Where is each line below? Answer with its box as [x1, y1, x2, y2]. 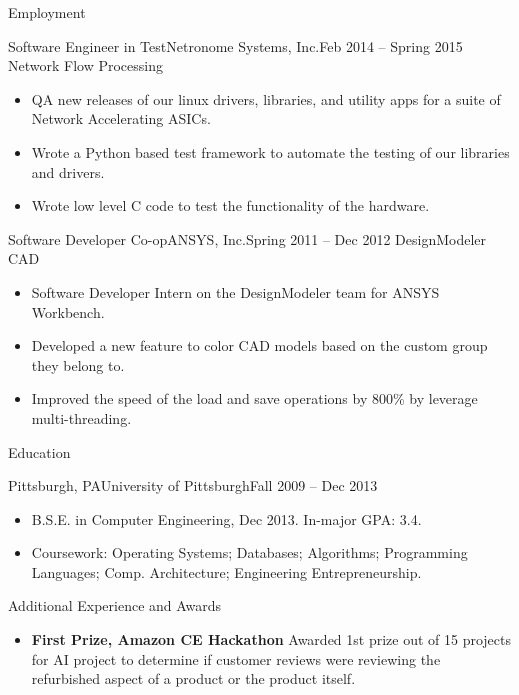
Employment [8, 2, 86, 22]
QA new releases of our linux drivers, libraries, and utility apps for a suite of [31, 88, 501, 109]
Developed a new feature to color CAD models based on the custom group [31, 335, 488, 356]
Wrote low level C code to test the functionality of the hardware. [31, 195, 430, 216]
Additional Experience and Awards [8, 595, 222, 616]
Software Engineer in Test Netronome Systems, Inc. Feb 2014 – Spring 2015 [8, 35, 463, 56]
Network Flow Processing [8, 55, 163, 76]
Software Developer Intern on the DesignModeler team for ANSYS [31, 281, 440, 302]
